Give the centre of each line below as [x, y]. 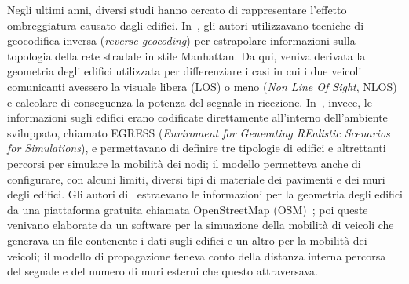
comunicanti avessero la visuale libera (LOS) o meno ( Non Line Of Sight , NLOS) [202, 86]
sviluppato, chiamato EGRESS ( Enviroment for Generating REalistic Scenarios [199, 132]
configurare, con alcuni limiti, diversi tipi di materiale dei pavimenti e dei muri [196, 178]
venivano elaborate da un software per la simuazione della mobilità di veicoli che [201, 225]
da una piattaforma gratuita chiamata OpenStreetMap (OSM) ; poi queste [188, 209]
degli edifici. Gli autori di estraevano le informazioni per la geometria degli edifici [205, 194]
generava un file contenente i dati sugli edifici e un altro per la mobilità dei [187, 240]
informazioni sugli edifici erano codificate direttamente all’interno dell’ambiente [197, 117]
